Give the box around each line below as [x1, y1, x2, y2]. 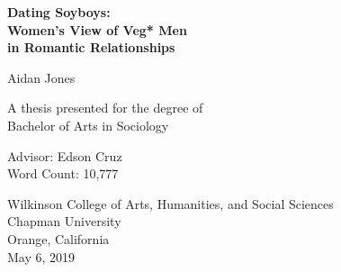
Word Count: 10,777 [7, 164, 119, 183]
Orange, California [7, 229, 110, 248]
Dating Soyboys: [7, 3, 111, 21]
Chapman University [7, 212, 121, 231]
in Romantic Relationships [7, 38, 175, 57]
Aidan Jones [7, 68, 76, 86]
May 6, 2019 [7, 247, 76, 266]
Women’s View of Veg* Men [7, 20, 187, 39]
